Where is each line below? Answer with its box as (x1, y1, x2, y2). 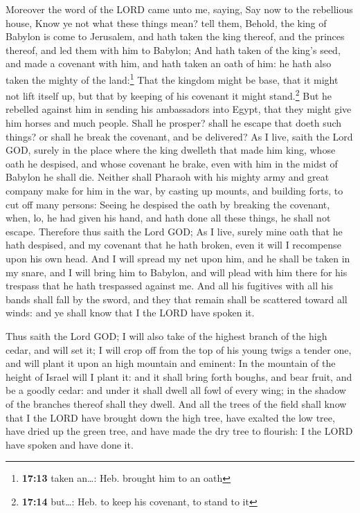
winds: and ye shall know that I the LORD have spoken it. (6, 305, 255, 320)
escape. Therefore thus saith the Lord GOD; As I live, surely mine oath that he (6, 224, 343, 238)
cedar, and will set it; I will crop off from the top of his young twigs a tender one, (6, 342, 352, 357)
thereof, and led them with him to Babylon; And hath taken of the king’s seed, (6, 42, 341, 57)
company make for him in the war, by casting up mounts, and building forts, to (6, 183, 343, 198)
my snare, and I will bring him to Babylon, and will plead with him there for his (6, 264, 348, 279)
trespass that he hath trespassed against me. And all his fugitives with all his (6, 278, 333, 293)
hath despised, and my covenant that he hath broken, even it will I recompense (6, 237, 341, 252)
